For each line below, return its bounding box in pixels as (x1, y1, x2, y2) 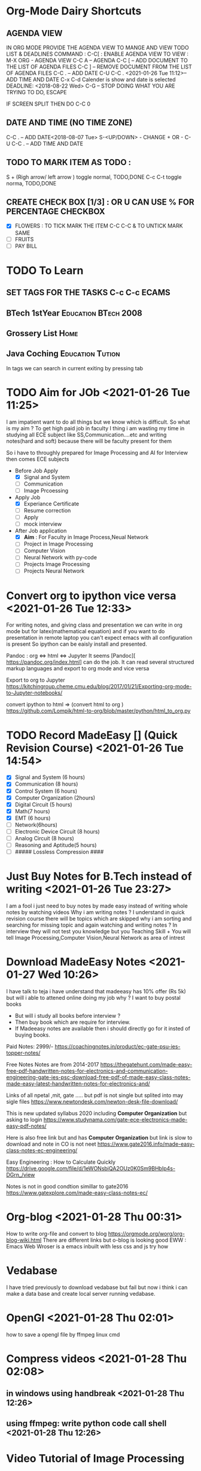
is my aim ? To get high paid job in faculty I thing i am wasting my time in (6, 424, 185, 432)
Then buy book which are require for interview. (14, 1018, 130, 1026)
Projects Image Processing (23, 561, 90, 568)
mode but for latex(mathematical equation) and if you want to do (6, 628, 165, 635)
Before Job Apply (14, 467, 59, 474)
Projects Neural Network (23, 567, 85, 574)
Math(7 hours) (14, 807, 50, 814)
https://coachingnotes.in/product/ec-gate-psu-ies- (54, 1043, 181, 1050)
